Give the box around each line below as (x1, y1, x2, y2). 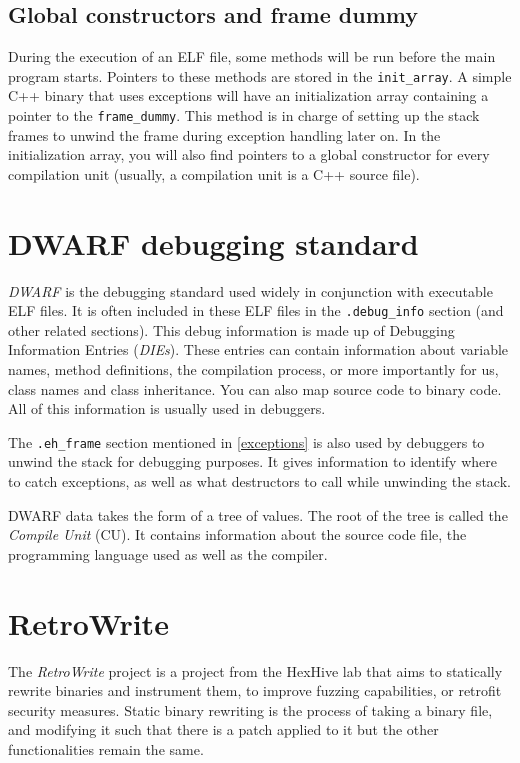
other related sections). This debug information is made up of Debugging (8, 319, 455, 340)
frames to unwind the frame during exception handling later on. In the (8, 124, 441, 145)
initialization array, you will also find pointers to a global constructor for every (8, 144, 490, 165)
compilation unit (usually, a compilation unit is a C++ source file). (8, 163, 420, 184)
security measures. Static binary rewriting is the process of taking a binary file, (8, 699, 493, 720)
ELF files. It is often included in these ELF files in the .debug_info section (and (8, 300, 504, 321)
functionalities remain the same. (8, 738, 204, 759)
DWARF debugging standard (8, 222, 419, 263)
